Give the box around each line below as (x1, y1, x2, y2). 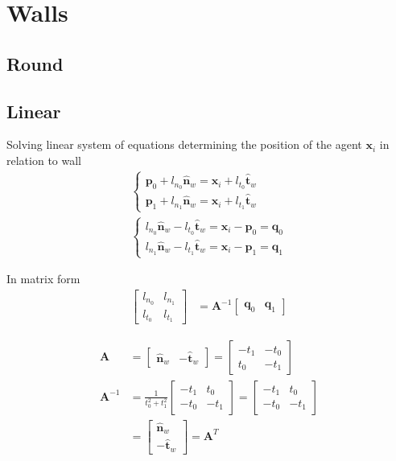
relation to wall (6, 151, 81, 168)
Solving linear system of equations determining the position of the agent (6, 136, 362, 153)
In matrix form (6, 270, 80, 287)
